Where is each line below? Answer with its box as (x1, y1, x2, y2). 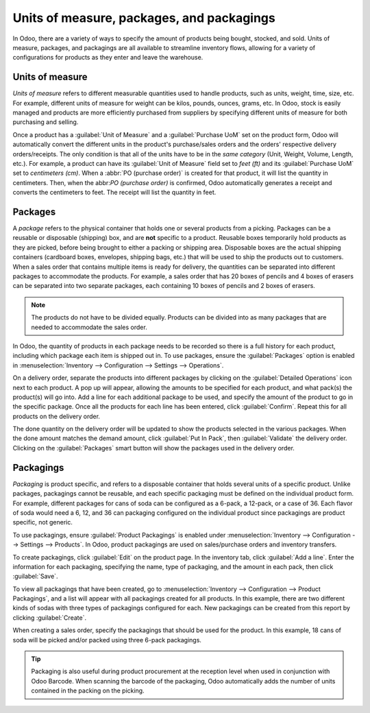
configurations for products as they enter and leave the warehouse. (12, 53, 203, 62)
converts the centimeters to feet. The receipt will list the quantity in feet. (12, 189, 217, 197)
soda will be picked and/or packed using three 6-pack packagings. (12, 636, 202, 644)
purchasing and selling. (12, 118, 79, 126)
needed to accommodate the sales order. (31, 323, 147, 331)
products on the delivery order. (12, 412, 101, 420)
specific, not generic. (12, 518, 73, 527)
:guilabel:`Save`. (12, 572, 58, 581)
